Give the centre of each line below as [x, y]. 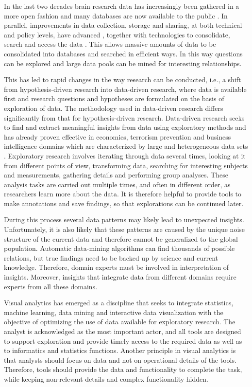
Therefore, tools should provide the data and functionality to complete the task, [123, 369]
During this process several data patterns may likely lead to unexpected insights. [124, 220]
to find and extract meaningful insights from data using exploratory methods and [125, 127]
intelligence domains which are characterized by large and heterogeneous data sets [126, 146]
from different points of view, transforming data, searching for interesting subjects [126, 165]
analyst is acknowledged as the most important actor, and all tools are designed [123, 331]
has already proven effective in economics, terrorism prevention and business [118, 136]
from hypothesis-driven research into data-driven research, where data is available [125, 89]
